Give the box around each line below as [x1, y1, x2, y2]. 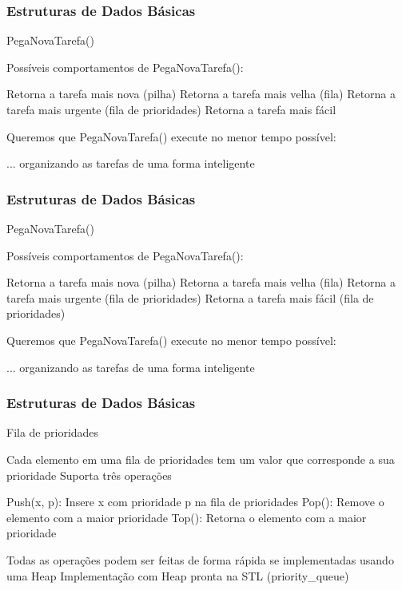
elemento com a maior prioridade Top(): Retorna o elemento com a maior [6, 509, 367, 525]
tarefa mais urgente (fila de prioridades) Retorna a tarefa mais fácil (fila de [6, 289, 374, 306]
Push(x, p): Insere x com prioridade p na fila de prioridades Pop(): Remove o [6, 493, 384, 510]
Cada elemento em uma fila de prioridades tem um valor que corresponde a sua [6, 450, 395, 467]
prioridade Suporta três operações [6, 466, 172, 483]
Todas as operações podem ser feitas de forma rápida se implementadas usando [6, 551, 394, 568]
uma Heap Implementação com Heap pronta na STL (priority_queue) [6, 567, 349, 584]
